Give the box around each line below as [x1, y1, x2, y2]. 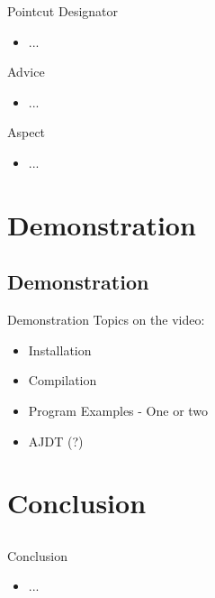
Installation [28, 340, 92, 359]
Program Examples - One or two [28, 400, 209, 419]
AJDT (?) [28, 431, 84, 450]
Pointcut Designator [7, 2, 119, 20]
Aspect [7, 123, 46, 142]
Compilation [28, 371, 97, 390]
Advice [7, 62, 45, 81]
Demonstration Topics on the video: [7, 310, 205, 329]
